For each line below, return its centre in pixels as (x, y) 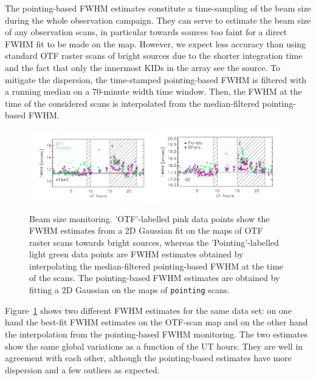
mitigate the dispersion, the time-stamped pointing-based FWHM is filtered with (156, 79)
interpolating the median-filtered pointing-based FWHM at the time (156, 266)
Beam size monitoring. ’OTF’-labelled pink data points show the (149, 218)
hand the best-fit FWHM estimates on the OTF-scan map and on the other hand (156, 322)
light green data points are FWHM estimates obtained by (136, 254)
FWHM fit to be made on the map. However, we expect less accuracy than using (156, 43)
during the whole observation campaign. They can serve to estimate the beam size (158, 20)
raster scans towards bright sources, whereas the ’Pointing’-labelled (154, 242)
